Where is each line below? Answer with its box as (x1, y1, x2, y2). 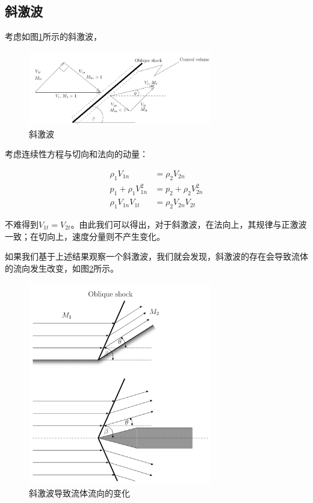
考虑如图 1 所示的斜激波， (5, 30, 102, 43)
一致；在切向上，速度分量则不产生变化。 (5, 230, 165, 242)
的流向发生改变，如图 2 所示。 (5, 261, 119, 274)
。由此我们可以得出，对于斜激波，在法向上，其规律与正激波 (70, 217, 307, 230)
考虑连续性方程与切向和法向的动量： (5, 148, 148, 160)
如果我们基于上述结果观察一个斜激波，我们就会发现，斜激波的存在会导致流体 (5, 250, 308, 263)
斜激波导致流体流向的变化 (29, 487, 130, 499)
